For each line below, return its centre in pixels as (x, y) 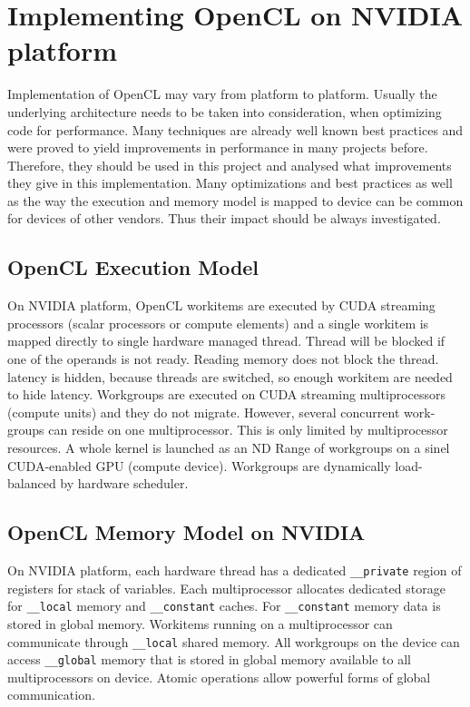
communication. (51, 695)
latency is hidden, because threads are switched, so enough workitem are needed (230, 376)
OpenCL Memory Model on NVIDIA (186, 532)
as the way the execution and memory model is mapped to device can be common (235, 200)
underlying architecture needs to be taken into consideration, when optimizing (225, 111)
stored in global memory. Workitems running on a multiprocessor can (200, 623)
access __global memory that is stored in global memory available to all (209, 659)
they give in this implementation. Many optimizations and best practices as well (230, 183)
